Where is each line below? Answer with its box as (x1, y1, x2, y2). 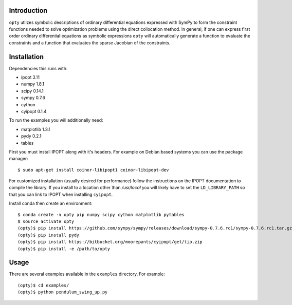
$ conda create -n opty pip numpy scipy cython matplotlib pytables (18, 212, 184, 217)
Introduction (9, 6, 48, 15)
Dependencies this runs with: (9, 65, 68, 71)
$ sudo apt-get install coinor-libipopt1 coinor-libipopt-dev (18, 167, 169, 172)
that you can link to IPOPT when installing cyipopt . (9, 191, 113, 197)
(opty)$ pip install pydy (18, 232, 80, 238)
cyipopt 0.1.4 (21, 108, 47, 114)
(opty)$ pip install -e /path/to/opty (18, 246, 110, 251)
